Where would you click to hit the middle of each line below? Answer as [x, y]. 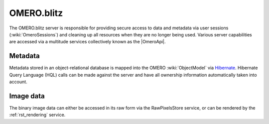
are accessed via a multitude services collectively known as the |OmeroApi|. [88, 42]
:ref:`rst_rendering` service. [37, 115]
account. [18, 82]
